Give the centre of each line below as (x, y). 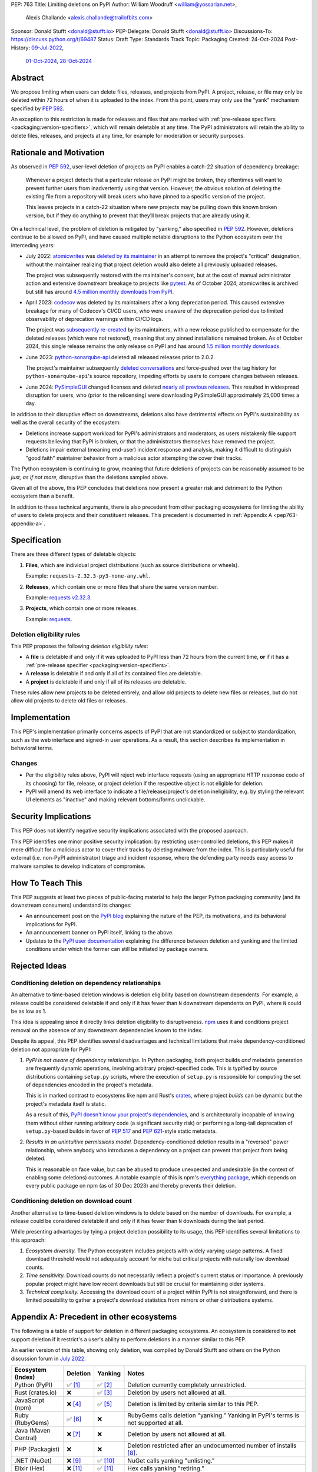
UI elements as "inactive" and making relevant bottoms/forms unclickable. (115, 800)
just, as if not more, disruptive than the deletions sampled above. (90, 477)
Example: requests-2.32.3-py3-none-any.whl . (88, 576)
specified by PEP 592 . (38, 108)
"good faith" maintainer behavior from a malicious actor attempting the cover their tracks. (134, 458)
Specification (36, 540)
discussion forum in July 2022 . (48, 1358)
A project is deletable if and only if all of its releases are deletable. (106, 682)
